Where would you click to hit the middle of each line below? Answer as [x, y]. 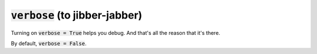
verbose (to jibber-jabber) [77, 15]
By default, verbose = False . [49, 43]
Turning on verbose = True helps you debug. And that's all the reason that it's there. [115, 33]
